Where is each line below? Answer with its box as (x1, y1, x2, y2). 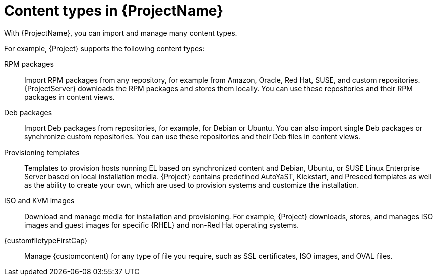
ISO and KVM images (4, 196, 75, 205)
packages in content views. (24, 92, 115, 101)
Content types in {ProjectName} (4, 2, 224, 19)
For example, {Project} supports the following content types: (4, 44, 205, 53)
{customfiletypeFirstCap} (4, 236, 88, 245)
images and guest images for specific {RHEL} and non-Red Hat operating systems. (24, 220, 299, 229)
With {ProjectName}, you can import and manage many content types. (4, 28, 237, 37)
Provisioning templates (4, 148, 80, 157)
